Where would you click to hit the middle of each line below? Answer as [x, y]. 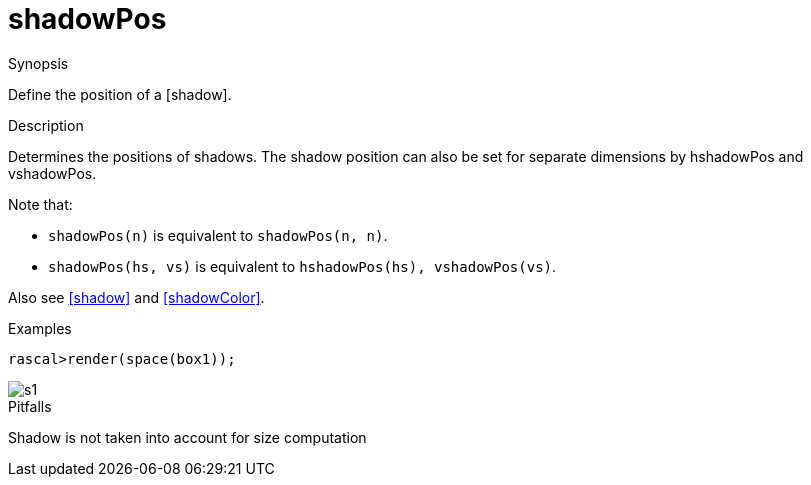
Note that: [40, 204]
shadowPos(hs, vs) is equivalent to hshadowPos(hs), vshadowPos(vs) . [302, 266]
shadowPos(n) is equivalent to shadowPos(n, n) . [218, 235]
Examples [40, 328]
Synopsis [38, 63]
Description [46, 125]
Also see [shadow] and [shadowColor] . [136, 297]
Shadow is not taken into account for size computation [187, 437]
